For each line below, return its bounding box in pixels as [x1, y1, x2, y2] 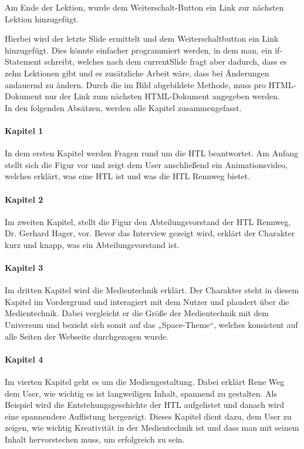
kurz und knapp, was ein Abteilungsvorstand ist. [5, 238, 180, 250]
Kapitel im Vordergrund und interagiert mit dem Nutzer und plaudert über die [5, 295, 289, 307]
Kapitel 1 [5, 124, 43, 136]
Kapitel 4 [5, 353, 43, 365]
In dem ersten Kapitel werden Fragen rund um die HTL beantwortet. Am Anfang [5, 147, 298, 159]
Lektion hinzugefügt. [5, 12, 79, 25]
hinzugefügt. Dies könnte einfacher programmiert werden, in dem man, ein [5, 43, 272, 56]
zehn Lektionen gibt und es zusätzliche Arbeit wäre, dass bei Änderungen [5, 66, 269, 79]
